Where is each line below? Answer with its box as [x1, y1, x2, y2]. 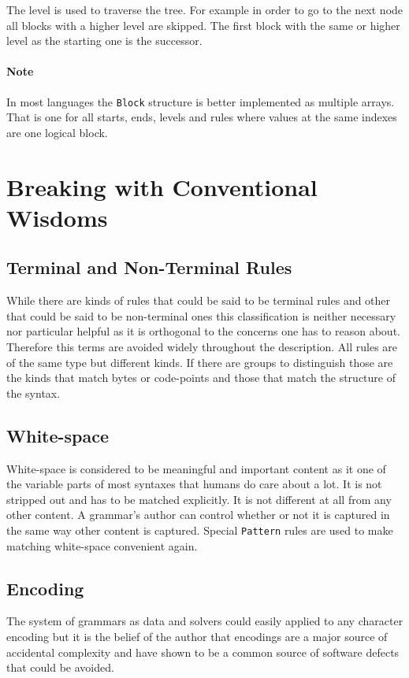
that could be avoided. [6, 659, 114, 676]
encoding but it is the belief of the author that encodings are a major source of [6, 628, 388, 644]
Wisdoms [6, 201, 108, 233]
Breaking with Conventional [6, 170, 318, 202]
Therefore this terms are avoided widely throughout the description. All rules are [6, 338, 398, 354]
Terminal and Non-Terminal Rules [6, 255, 292, 280]
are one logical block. [6, 124, 108, 140]
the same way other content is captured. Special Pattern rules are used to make [6, 521, 393, 538]
